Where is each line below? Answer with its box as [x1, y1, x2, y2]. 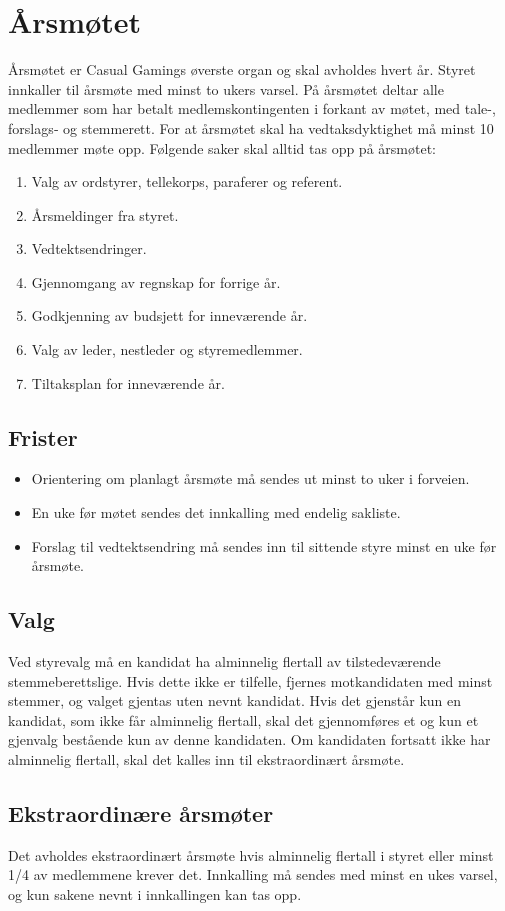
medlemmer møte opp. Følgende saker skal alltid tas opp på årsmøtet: [8, 137, 436, 158]
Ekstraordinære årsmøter [8, 797, 274, 828]
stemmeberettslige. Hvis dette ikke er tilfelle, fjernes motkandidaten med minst [8, 670, 493, 691]
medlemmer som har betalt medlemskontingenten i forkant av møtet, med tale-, [8, 98, 496, 119]
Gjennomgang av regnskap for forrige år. [31, 271, 281, 292]
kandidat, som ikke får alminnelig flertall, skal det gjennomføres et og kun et [8, 709, 479, 730]
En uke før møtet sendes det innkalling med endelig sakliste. [31, 502, 401, 523]
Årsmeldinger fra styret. [31, 204, 179, 225]
